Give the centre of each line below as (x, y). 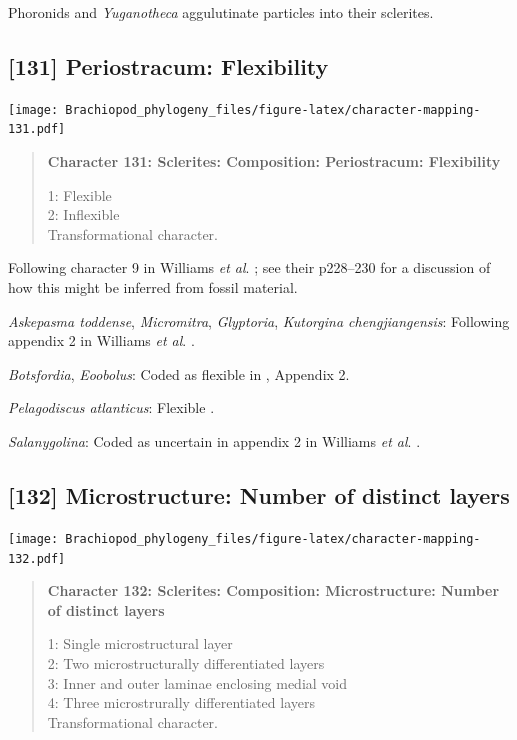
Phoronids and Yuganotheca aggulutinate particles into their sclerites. (221, 12)
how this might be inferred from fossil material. (153, 287)
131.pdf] (37, 129)
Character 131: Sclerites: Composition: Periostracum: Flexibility (274, 161)
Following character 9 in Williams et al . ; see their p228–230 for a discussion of (249, 267)
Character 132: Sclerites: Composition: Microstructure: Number (273, 590)
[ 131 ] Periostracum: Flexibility (168, 65)
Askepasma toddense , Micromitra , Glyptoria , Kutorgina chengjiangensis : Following (259, 320)
